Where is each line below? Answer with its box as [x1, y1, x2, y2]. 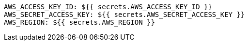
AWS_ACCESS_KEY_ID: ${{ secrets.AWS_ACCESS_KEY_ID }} [4, 3, 212, 11]
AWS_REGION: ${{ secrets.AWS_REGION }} [4, 18, 155, 26]
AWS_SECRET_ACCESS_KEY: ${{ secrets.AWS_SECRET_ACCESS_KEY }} [4, 11, 245, 18]
